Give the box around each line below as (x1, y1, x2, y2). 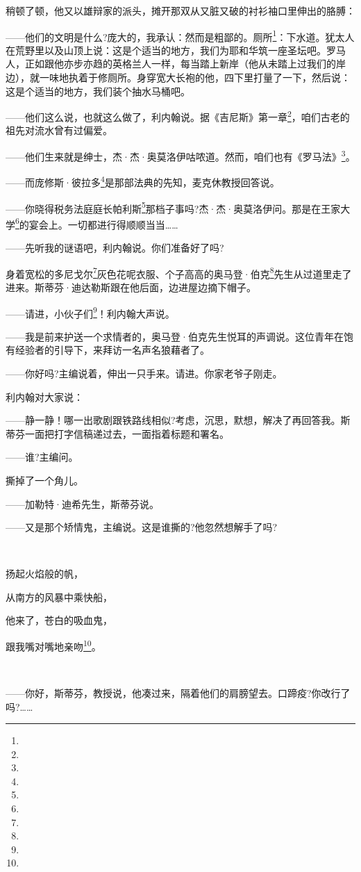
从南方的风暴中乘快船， (6, 589, 112, 604)
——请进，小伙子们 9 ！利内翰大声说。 (6, 304, 175, 320)
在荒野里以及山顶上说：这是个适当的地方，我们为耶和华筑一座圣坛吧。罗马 (6, 42, 346, 57)
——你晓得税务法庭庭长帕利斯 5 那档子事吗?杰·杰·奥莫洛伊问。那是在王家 (6, 199, 341, 215)
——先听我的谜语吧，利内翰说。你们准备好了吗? (6, 240, 224, 255)
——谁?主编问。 (6, 450, 78, 464)
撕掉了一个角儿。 (6, 472, 83, 487)
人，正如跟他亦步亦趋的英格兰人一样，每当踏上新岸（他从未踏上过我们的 (6, 56, 336, 71)
